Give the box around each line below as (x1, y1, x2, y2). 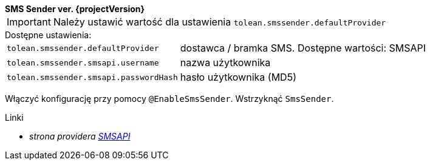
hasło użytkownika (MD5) (180, 71, 296, 83)
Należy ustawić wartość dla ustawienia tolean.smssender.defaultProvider (53, 16, 386, 28)
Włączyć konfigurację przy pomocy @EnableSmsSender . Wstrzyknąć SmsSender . (5, 93, 334, 104)
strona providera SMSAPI (29, 131, 131, 141)
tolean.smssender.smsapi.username (7, 58, 159, 67)
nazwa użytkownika (180, 56, 271, 69)
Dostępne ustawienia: (5, 30, 92, 40)
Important (7, 16, 51, 28)
